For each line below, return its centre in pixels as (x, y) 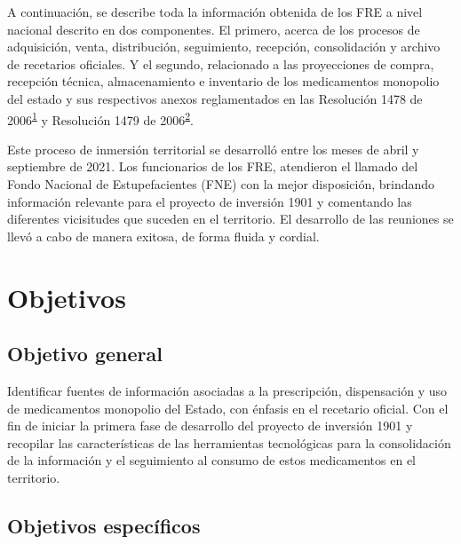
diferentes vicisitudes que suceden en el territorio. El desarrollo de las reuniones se (230, 219)
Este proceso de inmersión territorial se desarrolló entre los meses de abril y (213, 149)
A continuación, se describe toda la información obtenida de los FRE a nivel (215, 12)
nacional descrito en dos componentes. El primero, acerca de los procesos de (214, 29)
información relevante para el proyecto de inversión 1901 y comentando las (210, 201)
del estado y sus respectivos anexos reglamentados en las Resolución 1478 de (215, 98)
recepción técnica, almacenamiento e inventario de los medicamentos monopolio (223, 81)
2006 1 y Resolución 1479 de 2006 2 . (100, 118)
